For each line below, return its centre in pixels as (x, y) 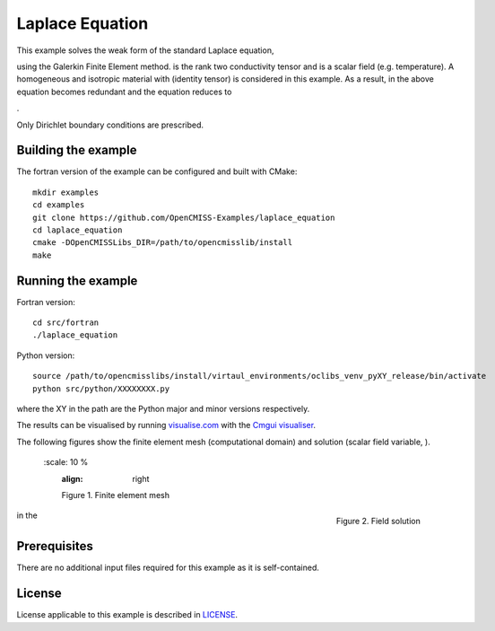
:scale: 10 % (66, 462)
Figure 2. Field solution (378, 521)
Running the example (77, 280)
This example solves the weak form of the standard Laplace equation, (145, 50)
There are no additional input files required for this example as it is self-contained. (168, 568)
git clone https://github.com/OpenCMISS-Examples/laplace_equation (184, 217)
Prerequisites (55, 546)
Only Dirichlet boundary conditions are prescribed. (110, 125)
